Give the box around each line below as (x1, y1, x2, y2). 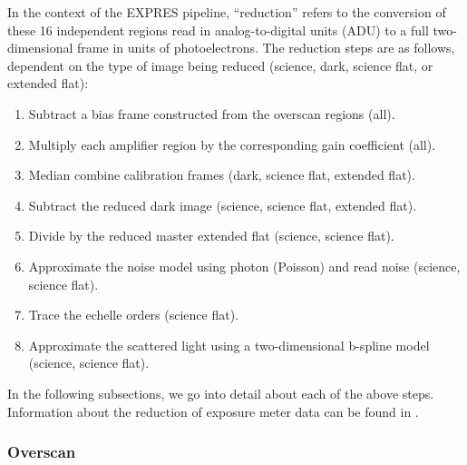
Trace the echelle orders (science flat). (28, 305, 239, 324)
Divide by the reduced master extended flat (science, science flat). (28, 226, 394, 245)
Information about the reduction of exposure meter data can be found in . (7, 401, 419, 420)
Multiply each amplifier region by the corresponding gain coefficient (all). (28, 134, 436, 153)
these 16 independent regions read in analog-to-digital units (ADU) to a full (7, 20, 429, 39)
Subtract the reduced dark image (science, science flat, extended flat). (28, 195, 417, 214)
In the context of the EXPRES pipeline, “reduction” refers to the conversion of (7, 3, 446, 21)
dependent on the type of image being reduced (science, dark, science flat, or (7, 55, 433, 74)
